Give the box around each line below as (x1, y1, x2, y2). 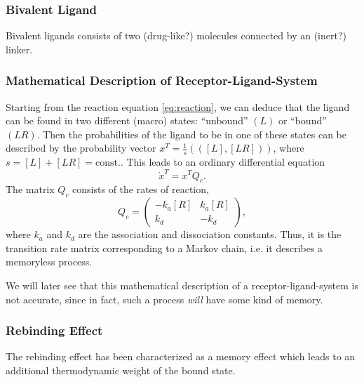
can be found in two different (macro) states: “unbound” (6, 113, 248, 128)
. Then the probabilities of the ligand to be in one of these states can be (36, 126, 346, 141)
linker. (6, 41, 33, 56)
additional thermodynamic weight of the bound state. (6, 362, 236, 377)
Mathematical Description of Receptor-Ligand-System (6, 72, 318, 89)
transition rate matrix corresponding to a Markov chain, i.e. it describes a (6, 240, 323, 255)
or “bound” (278, 113, 327, 128)
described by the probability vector (6, 140, 156, 155)
